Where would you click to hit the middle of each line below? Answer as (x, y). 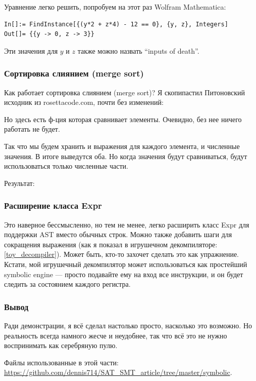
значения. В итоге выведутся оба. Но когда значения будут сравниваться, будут (126, 156)
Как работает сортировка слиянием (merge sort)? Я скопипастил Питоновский (124, 92)
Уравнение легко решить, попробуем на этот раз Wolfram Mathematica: (115, 7)
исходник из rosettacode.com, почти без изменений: (84, 102)
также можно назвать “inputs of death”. (138, 50)
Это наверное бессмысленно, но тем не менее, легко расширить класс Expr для (127, 224)
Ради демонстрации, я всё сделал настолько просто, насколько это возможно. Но (128, 325)
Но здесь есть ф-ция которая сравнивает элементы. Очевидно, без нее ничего (123, 119)
